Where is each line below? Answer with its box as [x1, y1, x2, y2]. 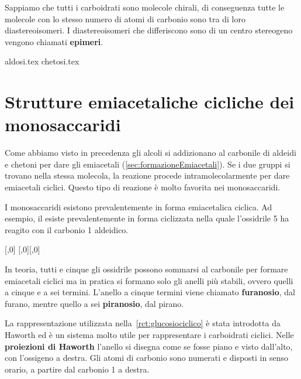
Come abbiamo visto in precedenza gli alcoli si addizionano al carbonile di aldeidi [5, 146, 296, 159]
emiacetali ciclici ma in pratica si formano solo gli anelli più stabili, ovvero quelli [5, 274, 293, 286]
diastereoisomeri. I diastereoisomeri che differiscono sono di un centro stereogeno [5, 24, 293, 36]
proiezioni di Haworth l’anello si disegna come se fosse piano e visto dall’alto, [5, 340, 293, 352]
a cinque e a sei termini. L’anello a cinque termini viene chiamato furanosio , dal [5, 286, 295, 298]
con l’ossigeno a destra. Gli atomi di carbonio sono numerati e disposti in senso [5, 351, 288, 364]
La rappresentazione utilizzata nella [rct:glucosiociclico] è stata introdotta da [5, 317, 281, 329]
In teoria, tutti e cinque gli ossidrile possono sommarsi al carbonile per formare [5, 263, 288, 275]
